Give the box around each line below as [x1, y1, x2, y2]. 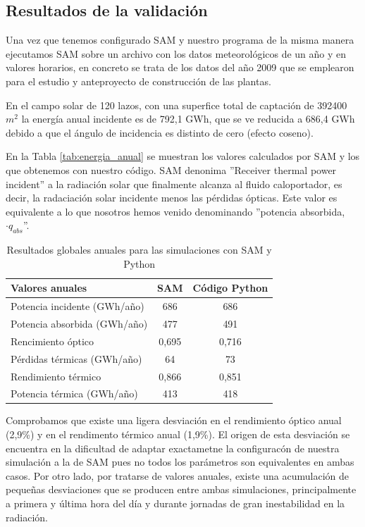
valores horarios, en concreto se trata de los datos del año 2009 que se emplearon [6, 60, 354, 75]
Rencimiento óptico [11, 333, 94, 348]
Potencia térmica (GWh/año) [11, 386, 138, 401]
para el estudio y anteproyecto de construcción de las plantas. [6, 73, 271, 88]
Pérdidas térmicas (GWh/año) [11, 351, 142, 366]
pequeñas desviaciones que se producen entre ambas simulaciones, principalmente [6, 482, 357, 497]
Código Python [192, 280, 268, 295]
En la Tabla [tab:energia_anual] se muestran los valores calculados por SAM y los [6, 149, 360, 163]
